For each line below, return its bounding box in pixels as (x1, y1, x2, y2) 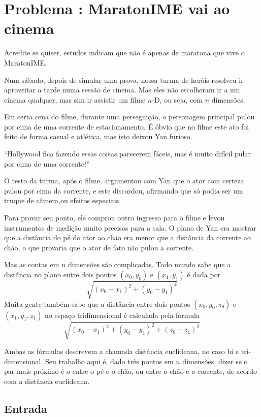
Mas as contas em (4, 259, 59, 270)
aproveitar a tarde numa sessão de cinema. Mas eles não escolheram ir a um (4, 84, 240, 95)
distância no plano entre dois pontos (4, 269, 117, 279)
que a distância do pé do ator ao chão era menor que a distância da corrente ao (4, 232, 251, 243)
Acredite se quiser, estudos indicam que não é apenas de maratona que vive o (4, 47, 245, 58)
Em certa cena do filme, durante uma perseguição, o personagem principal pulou (4, 111, 255, 122)
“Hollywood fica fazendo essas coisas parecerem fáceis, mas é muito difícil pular (4, 148, 251, 159)
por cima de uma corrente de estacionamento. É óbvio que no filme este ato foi (4, 121, 249, 132)
